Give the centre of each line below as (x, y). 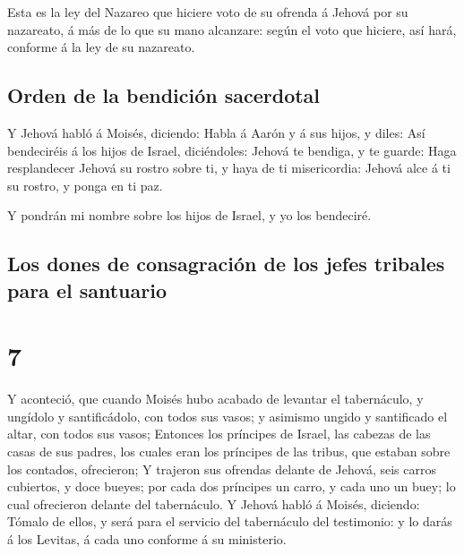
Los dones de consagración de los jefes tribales (226, 264)
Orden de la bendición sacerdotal (164, 95)
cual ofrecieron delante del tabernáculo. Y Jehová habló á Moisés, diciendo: (214, 503)
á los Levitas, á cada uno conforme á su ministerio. (147, 539)
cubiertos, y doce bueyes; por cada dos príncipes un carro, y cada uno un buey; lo (232, 486)
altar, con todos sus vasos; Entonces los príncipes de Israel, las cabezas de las (219, 434)
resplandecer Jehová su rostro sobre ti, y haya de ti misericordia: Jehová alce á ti (229, 168)
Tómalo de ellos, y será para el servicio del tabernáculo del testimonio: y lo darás (230, 521)
